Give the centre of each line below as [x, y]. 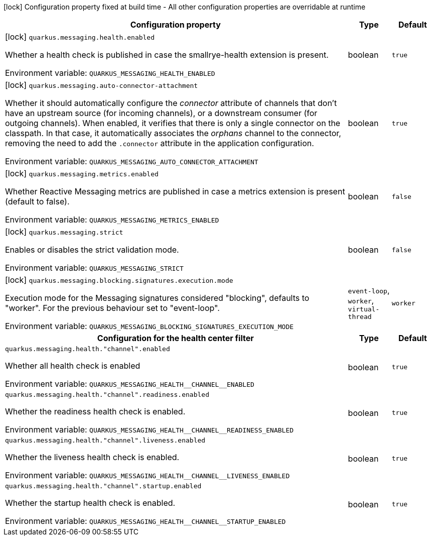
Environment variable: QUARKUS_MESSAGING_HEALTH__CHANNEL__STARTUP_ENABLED [146, 521]
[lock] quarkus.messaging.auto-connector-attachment [102, 85]
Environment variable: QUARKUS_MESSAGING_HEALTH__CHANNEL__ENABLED [130, 384]
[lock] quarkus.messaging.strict [64, 232]
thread [360, 317]
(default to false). [37, 201]
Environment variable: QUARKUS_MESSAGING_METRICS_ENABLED [112, 220]
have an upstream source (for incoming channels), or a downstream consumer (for [161, 113]
